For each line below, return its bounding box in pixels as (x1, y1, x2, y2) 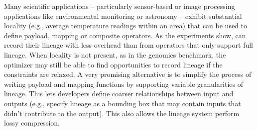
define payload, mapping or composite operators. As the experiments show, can (4, 30, 246, 40)
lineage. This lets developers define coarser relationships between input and (4, 88, 234, 99)
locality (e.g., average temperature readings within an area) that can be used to (4, 20, 248, 31)
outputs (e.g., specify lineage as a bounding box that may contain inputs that (4, 98, 241, 108)
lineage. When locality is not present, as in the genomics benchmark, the (4, 49, 226, 60)
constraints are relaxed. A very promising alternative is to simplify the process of (4, 69, 252, 79)
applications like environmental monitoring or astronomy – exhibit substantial (4, 10, 242, 21)
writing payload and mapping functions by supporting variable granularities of (4, 78, 244, 89)
